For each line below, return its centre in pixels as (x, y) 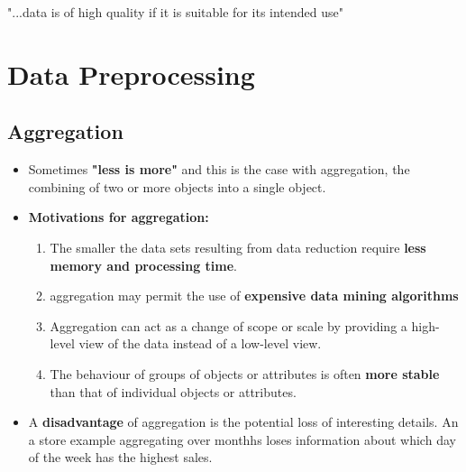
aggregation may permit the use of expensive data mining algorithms (254, 296)
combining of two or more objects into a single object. (177, 186)
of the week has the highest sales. (120, 457)
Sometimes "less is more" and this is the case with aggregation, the (219, 169)
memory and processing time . (143, 265)
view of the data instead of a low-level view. (200, 343)
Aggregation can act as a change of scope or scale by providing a (228, 325)
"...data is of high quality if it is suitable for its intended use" (175, 12)
